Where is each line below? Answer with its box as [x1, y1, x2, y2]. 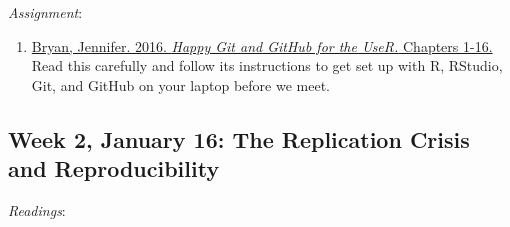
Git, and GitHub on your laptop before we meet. [31, 74, 330, 95]
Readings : [8, 199, 66, 220]
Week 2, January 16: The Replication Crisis [8, 123, 470, 154]
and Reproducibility [8, 153, 220, 184]
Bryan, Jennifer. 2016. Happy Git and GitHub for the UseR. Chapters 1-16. [31, 35, 493, 56]
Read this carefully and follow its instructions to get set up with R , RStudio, [31, 55, 503, 76]
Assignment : [8, 2, 83, 22]
